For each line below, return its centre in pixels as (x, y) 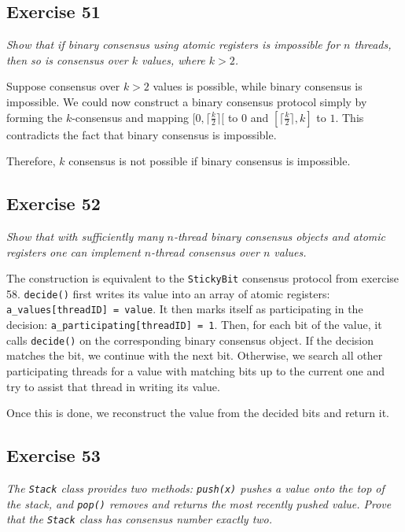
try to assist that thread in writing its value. (113, 386)
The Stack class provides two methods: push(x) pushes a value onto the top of (195, 488)
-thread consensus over (205, 251)
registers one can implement (74, 251)
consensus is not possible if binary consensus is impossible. (210, 161)
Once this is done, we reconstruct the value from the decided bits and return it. (198, 413)
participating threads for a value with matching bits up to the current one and (196, 371)
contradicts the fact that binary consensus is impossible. (142, 134)
